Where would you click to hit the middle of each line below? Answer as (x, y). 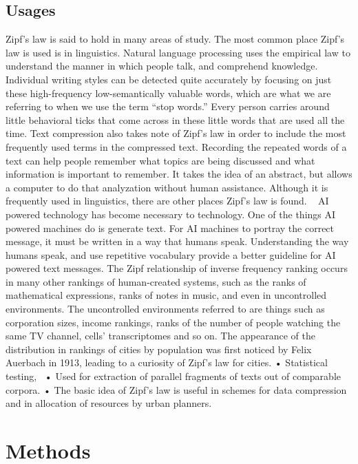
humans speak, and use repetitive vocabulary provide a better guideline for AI (171, 254)
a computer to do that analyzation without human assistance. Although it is (167, 187)
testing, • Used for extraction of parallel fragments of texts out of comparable (173, 376)
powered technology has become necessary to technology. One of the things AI (171, 214)
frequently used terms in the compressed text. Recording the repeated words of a (176, 146)
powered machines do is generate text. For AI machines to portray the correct (170, 228)
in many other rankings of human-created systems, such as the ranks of (156, 281)
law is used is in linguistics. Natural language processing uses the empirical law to (178, 52)
